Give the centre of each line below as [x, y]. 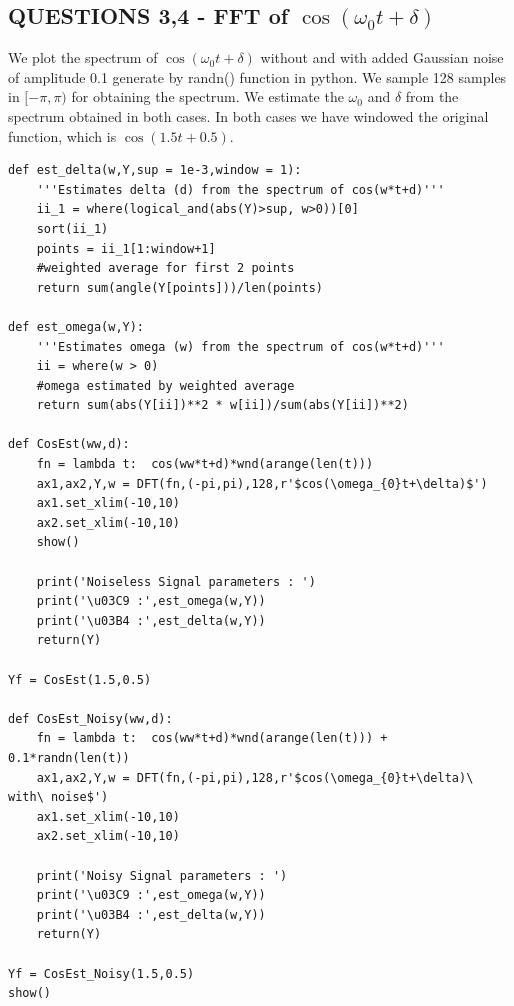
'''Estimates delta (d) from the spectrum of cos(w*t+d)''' [240, 189]
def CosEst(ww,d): [69, 444]
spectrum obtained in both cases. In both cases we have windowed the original [248, 115]
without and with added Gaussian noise [382, 57]
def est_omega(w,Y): [76, 326]
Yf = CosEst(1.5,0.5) [80, 679]
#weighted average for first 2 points [165, 268]
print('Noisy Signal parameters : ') [162, 875]
